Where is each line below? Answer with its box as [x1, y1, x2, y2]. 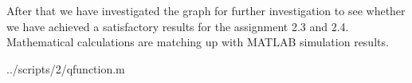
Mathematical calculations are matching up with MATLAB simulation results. [6, 34, 389, 50]
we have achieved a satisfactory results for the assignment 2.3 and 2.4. [6, 18, 349, 34]
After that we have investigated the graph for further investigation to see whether [6, 2, 406, 18]
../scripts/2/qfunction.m [6, 60, 125, 77]
